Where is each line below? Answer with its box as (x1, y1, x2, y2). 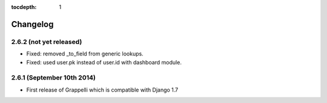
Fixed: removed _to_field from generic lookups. (26, 50, 144, 57)
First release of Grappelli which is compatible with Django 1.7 (26, 86, 179, 93)
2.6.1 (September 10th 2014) (11, 73, 96, 82)
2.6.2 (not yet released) (11, 37, 82, 46)
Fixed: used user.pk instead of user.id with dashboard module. (26, 58, 182, 66)
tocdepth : (11, 4, 37, 10)
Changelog (11, 19, 54, 30)
